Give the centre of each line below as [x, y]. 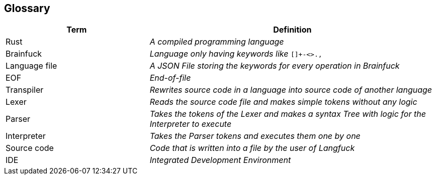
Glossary [27, 8]
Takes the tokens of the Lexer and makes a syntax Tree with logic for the [288, 114]
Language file [31, 66]
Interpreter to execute [191, 124]
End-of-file [170, 78]
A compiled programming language [217, 42]
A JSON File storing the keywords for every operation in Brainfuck [275, 66]
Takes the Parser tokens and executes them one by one [255, 136]
